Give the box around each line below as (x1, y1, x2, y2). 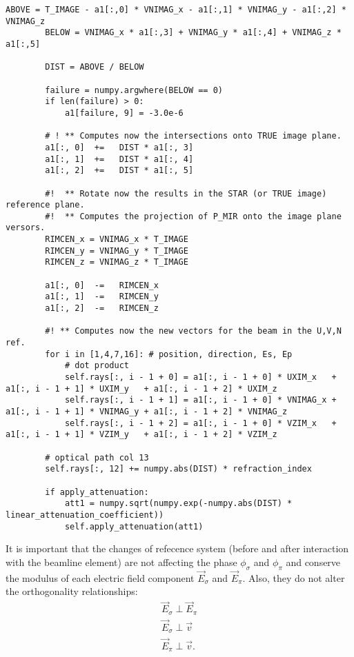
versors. (6, 223, 46, 233)
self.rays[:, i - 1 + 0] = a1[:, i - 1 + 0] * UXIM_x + (64, 372, 337, 382)
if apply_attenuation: (45, 487, 149, 497)
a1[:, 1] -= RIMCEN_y (45, 292, 159, 302)
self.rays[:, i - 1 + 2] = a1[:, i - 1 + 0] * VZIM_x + (64, 418, 337, 428)
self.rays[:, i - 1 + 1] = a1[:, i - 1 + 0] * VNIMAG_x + (64, 395, 337, 405)
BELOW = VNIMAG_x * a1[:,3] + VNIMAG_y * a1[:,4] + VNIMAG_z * (45, 28, 342, 38)
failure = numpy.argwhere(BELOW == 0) (45, 85, 223, 95)
